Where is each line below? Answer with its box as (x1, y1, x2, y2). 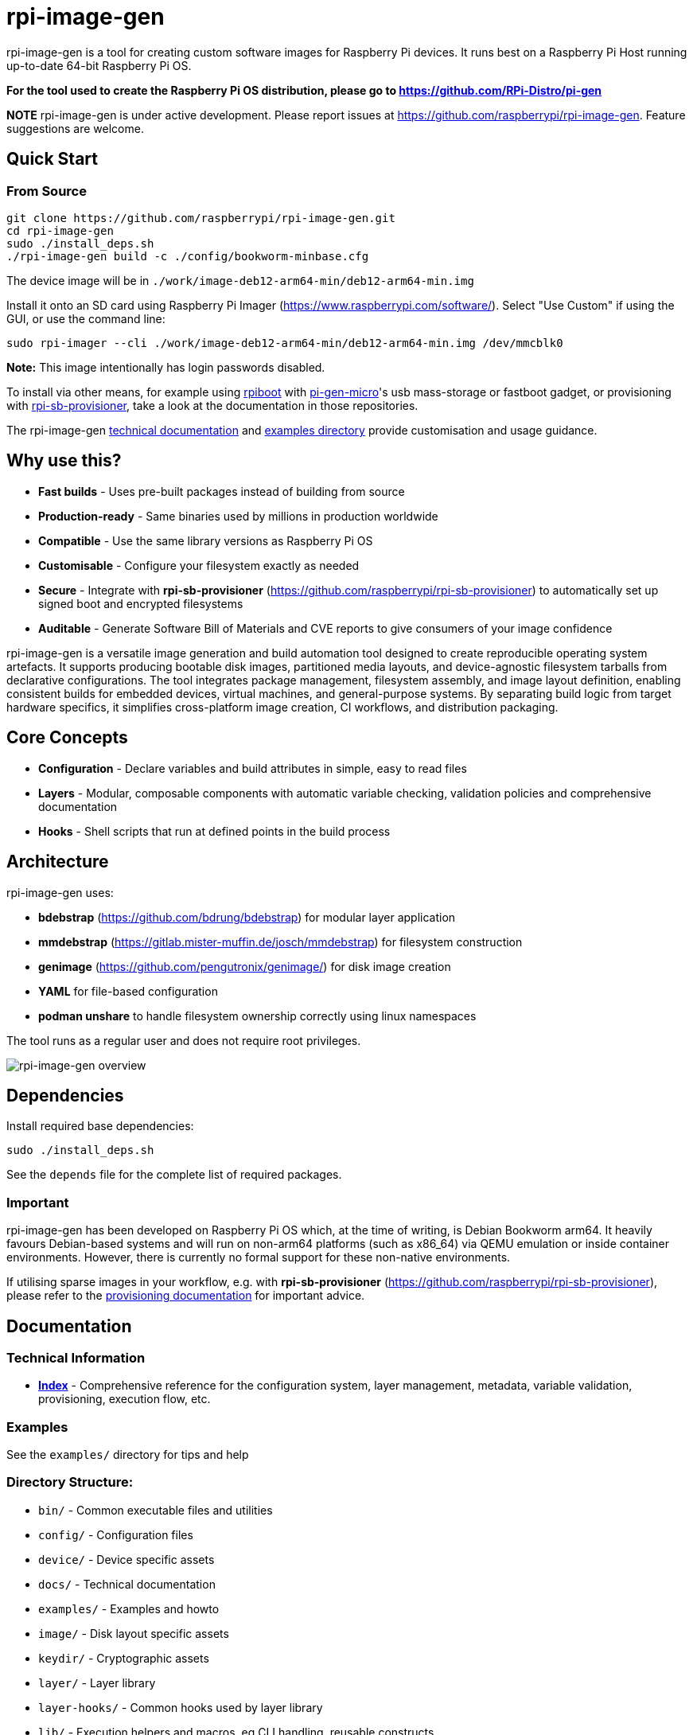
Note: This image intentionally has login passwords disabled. (6, 360, 325, 374)
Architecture (6, 852, 109, 872)
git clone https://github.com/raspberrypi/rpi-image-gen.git (6, 211, 395, 224)
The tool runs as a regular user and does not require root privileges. (6, 1033, 361, 1047)
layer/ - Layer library (38, 1675, 156, 1690)
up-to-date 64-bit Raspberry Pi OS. (6, 58, 192, 72)
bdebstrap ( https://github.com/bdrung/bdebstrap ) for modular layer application (38, 910, 456, 924)
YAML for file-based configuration (38, 984, 218, 998)
